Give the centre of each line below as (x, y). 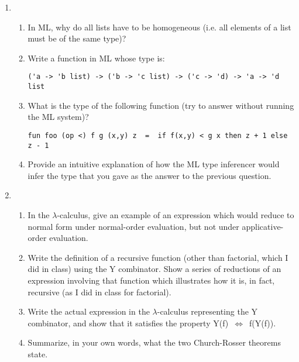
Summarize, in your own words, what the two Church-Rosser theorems (154, 342)
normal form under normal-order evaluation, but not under (133, 226)
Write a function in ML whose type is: (96, 58)
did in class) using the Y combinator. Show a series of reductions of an (154, 269)
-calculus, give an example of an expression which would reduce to (176, 214)
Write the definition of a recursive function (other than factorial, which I (158, 257)
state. (38, 354)
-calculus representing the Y (207, 311)
